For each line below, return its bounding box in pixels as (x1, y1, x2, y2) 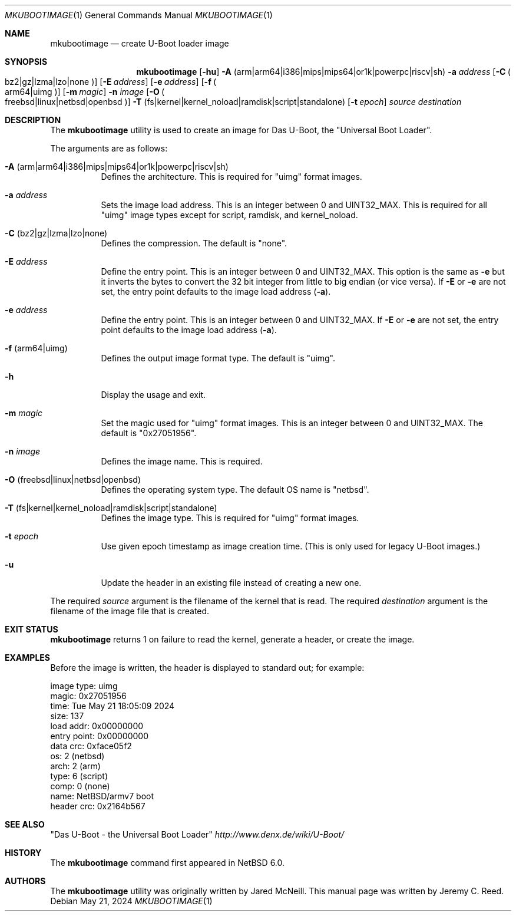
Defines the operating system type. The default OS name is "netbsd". (101, 485, 369, 495)
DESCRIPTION (5, 115, 61, 125)
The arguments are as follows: (50, 143, 168, 153)
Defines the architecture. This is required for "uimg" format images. (101, 172, 362, 182)
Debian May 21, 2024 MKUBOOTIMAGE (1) (50, 896, 213, 906)
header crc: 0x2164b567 (50, 801, 145, 811)
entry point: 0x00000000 (50, 731, 149, 741)
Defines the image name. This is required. (101, 456, 263, 466)
